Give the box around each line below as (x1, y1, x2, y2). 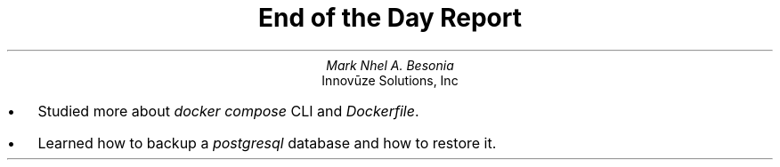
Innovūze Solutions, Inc (321, 72, 459, 88)
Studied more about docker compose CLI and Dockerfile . (37, 101, 419, 120)
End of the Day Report (258, 3, 522, 33)
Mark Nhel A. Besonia (326, 57, 454, 73)
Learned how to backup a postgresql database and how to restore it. (37, 133, 497, 152)
